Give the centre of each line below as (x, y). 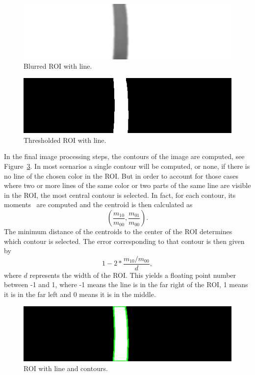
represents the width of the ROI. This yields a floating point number (133, 275)
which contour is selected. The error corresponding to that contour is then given (124, 241)
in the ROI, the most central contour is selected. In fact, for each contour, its (120, 195)
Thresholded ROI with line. (65, 140)
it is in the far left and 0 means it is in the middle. (80, 294)
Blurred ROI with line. (58, 66)
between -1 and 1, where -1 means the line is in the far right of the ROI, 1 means (126, 284)
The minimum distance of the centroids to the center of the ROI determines (118, 231)
